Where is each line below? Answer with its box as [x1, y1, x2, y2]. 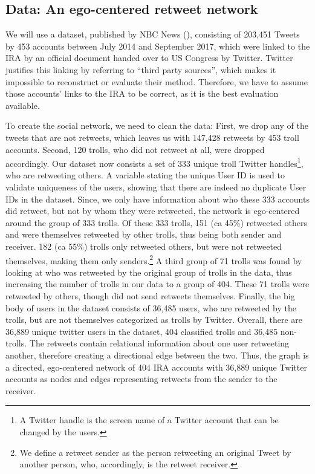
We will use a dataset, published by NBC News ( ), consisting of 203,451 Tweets [5, 28, 300, 41]
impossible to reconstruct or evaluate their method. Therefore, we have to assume [5, 75, 308, 88]
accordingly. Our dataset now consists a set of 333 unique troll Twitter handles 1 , [5, 155, 304, 169]
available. [5, 99, 40, 111]
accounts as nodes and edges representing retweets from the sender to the [5, 372, 278, 385]
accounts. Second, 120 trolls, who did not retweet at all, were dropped [5, 143, 265, 155]
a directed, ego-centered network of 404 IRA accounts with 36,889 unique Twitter [5, 360, 307, 373]
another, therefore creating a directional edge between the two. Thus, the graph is [5, 348, 309, 361]
